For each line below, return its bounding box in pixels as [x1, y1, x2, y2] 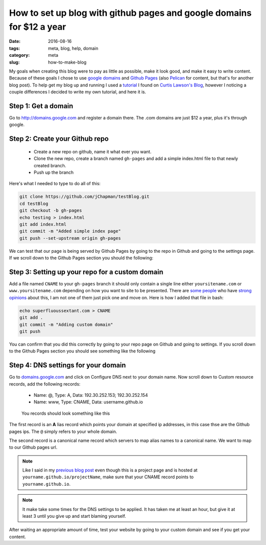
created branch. [33, 162, 66, 168]
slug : [9, 59, 20, 65]
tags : [9, 45, 20, 51]
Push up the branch [33, 169, 74, 175]
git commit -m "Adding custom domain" [19, 321, 113, 327]
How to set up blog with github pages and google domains [9, 7, 252, 18]
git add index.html [19, 221, 66, 227]
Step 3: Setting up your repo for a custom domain [9, 268, 164, 276]
